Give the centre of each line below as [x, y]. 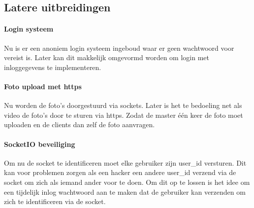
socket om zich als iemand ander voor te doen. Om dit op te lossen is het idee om [127, 182]
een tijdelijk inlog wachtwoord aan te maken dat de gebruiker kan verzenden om [125, 191]
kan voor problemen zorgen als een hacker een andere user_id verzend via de [120, 172]
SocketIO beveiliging [40, 144]
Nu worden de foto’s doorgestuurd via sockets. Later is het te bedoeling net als [123, 105]
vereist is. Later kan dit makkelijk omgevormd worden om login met [107, 57]
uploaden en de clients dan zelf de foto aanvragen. [79, 124]
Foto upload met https [43, 86]
